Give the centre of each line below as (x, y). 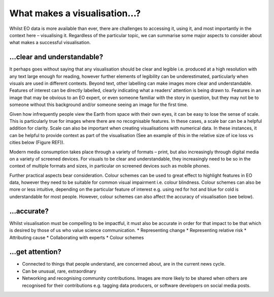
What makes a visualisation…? (75, 13)
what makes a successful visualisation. (50, 43)
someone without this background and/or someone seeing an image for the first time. (99, 105)
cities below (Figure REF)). (37, 143)
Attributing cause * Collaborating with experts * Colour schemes (77, 237)
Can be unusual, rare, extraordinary (59, 271)
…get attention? (36, 252)
